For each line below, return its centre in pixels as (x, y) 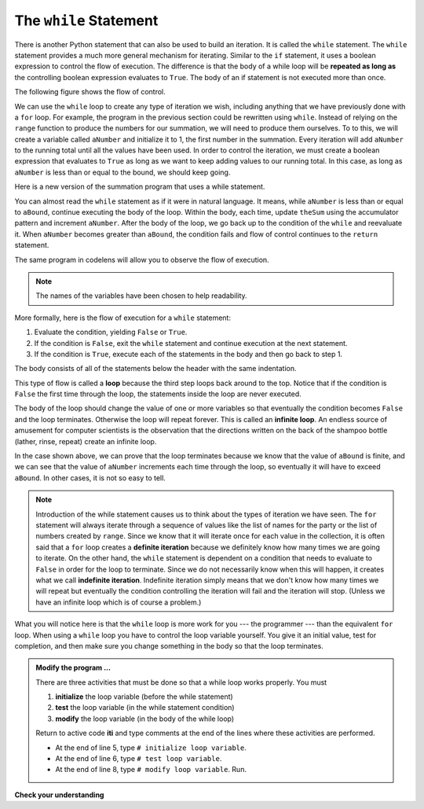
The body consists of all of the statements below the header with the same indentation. (156, 369)
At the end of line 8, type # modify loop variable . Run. (151, 770)
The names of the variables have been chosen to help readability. (141, 296)
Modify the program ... (73, 667)
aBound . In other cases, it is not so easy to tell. (90, 478)
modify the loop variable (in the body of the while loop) (145, 719)
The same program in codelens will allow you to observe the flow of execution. (142, 259)
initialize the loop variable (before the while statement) (144, 697)
